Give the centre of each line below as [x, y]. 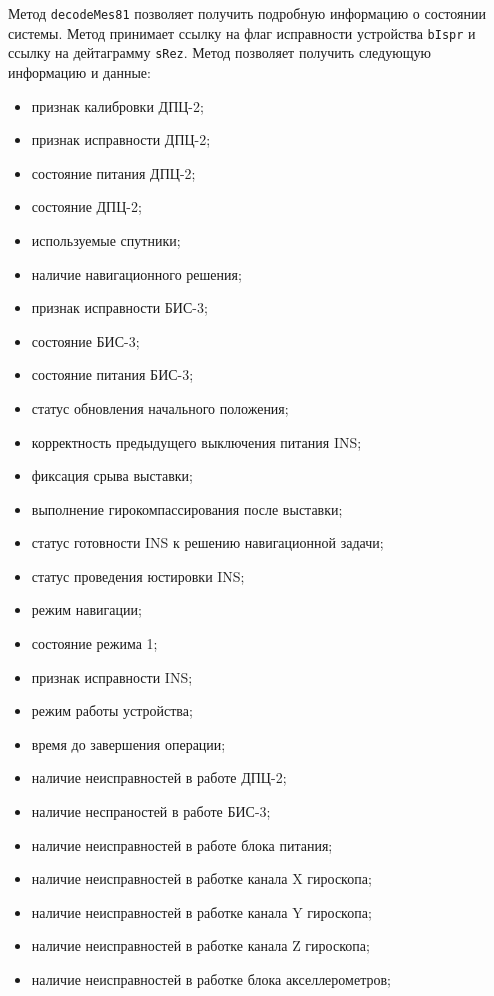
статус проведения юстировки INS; [138, 575]
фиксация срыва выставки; [112, 475]
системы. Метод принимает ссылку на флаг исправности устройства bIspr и [242, 32]
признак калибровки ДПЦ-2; [117, 105]
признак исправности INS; [112, 676]
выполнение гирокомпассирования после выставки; [187, 508]
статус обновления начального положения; [160, 407]
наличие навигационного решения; [136, 273]
